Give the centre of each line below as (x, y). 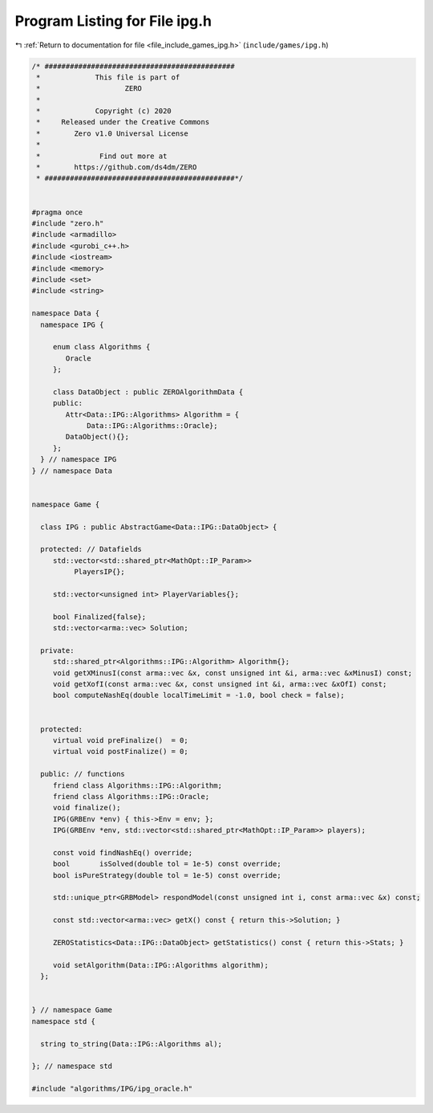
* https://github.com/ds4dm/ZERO (117, 167)
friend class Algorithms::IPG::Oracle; (131, 796)
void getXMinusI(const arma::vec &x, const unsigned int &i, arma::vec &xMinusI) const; (233, 673)
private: (57, 650)
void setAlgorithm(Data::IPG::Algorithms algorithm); (160, 965)
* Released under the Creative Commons (123, 122)
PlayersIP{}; (99, 572)
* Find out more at (102, 156)
